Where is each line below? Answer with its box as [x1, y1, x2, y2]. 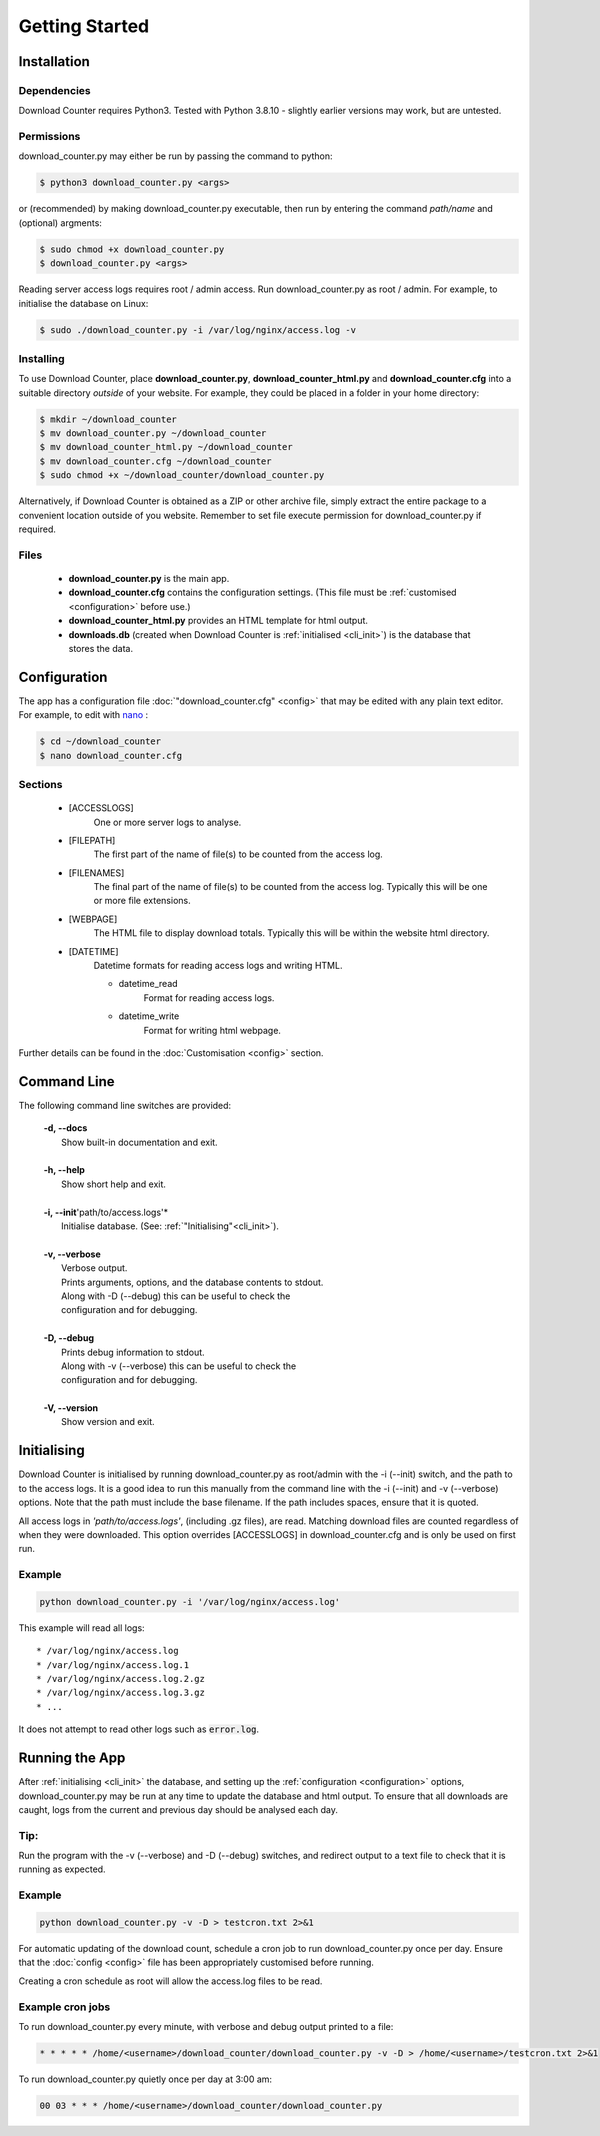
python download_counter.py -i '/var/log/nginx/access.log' [39, 1596, 341, 1607]
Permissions [18, 130, 81, 144]
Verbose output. [61, 1262, 128, 1274]
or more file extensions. [93, 895, 191, 907]
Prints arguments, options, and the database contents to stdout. [61, 1276, 324, 1288]
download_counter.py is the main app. [68, 572, 230, 584]
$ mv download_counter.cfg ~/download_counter [39, 455, 272, 467]
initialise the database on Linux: [18, 297, 149, 309]
